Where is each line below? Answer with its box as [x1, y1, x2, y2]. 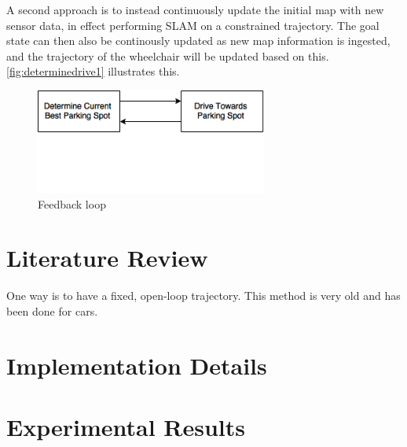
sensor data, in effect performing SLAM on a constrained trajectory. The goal [6, 17, 379, 33]
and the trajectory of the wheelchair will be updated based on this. [6, 47, 329, 64]
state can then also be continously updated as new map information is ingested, [6, 32, 390, 49]
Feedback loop [38, 195, 106, 212]
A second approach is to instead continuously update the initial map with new [6, 2, 384, 17]
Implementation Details [6, 349, 267, 381]
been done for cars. [6, 302, 98, 319]
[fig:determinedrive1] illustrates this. [6, 63, 180, 79]
